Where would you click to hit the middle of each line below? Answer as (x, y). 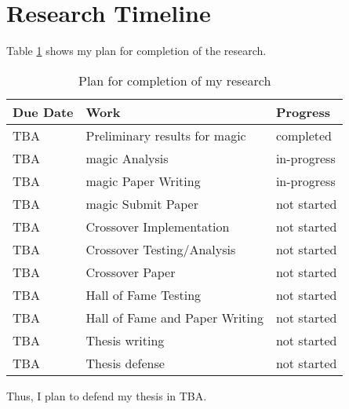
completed (304, 135)
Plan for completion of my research (175, 80)
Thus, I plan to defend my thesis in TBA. (107, 395)
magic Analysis (127, 158)
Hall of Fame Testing (144, 294)
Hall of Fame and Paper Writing (174, 317)
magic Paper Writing (143, 181)
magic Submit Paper (142, 203)
